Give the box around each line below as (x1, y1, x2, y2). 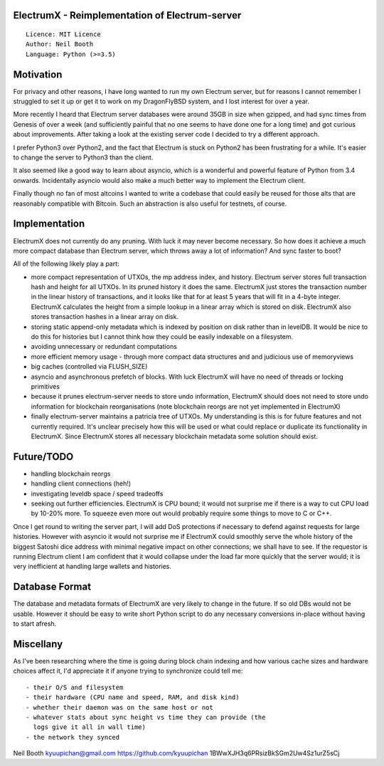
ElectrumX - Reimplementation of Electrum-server (13, 9, 242, 21)
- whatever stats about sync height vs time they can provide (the (26, 713, 266, 721)
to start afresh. (13, 619, 57, 628)
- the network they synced (26, 733, 120, 741)
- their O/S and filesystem (26, 683, 124, 691)
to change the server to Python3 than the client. (13, 153, 154, 162)
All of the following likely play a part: (13, 260, 120, 268)
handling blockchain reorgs (31, 469, 111, 478)
